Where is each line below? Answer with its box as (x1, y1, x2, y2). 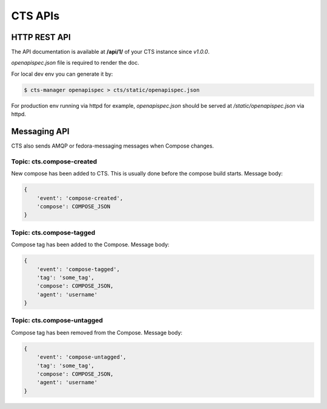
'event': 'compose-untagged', (36, 354, 127, 361)
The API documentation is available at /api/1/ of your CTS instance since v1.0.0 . (11, 48, 210, 56)
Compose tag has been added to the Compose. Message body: (11, 241, 170, 248)
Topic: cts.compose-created (11, 157, 97, 166)
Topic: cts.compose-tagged (11, 228, 96, 237)
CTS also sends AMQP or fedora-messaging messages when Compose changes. (11, 142, 214, 149)
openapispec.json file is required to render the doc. (11, 59, 139, 67)
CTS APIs (11, 9, 60, 22)
